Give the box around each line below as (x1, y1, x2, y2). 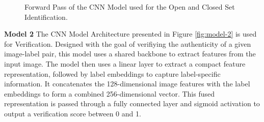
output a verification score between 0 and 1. (4, 108, 141, 118)
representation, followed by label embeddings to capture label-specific (4, 68, 221, 79)
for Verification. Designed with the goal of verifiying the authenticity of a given (4, 38, 251, 49)
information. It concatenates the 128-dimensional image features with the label (4, 78, 250, 89)
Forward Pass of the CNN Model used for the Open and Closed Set (24, 2, 235, 12)
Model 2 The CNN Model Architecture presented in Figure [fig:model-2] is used (4, 28, 257, 39)
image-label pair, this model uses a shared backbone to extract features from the (4, 48, 256, 59)
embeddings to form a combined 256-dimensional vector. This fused (4, 88, 215, 99)
